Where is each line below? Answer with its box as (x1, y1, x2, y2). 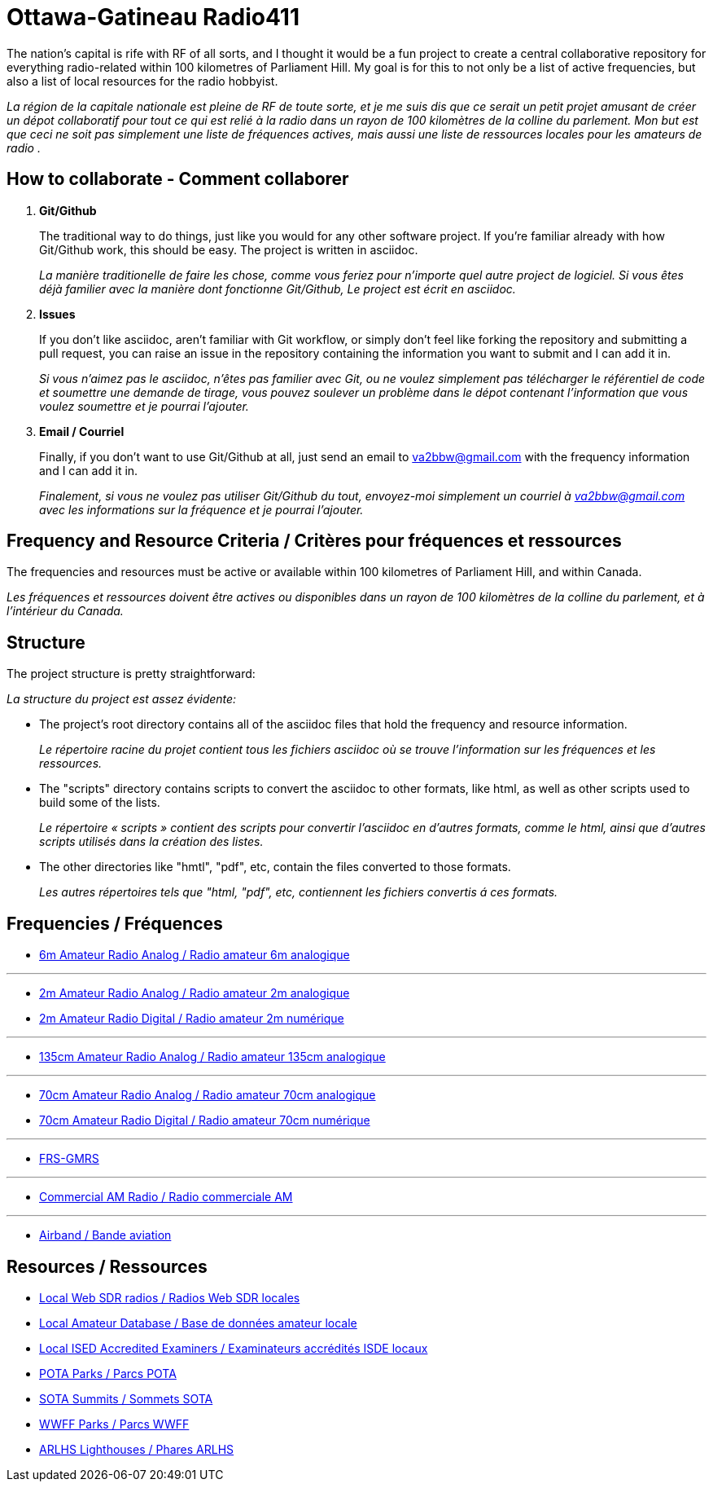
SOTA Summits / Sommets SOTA (39, 1391, 213, 1406)
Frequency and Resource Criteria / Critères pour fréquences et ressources (7, 530, 622, 552)
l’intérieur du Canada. (7, 604, 124, 619)
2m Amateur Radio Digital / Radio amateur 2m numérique (39, 1011, 344, 1026)
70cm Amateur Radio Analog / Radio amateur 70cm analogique (39, 1088, 376, 1103)
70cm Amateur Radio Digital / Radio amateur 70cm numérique (39, 1113, 370, 1128)
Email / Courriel (39, 424, 125, 438)
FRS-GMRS (39, 1151, 99, 1166)
